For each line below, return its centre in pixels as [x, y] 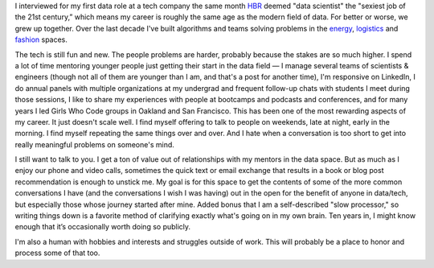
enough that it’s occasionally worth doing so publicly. [103, 227]
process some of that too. [57, 253]
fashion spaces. [41, 39]
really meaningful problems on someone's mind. [94, 144]
